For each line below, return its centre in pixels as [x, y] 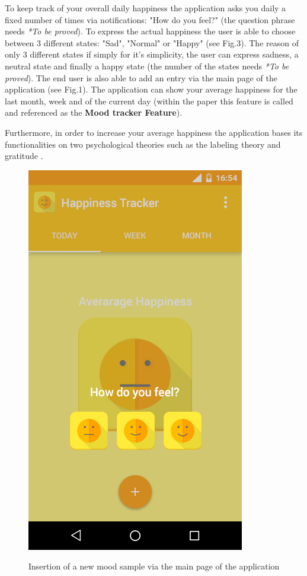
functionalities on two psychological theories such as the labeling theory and [143, 144]
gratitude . [24, 156]
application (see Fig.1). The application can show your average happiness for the [151, 89]
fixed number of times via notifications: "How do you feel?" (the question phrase [150, 19]
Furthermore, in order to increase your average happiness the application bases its [154, 132]
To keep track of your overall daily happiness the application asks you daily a [145, 8]
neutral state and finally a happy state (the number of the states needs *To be [147, 66]
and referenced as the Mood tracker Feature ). [94, 112]
